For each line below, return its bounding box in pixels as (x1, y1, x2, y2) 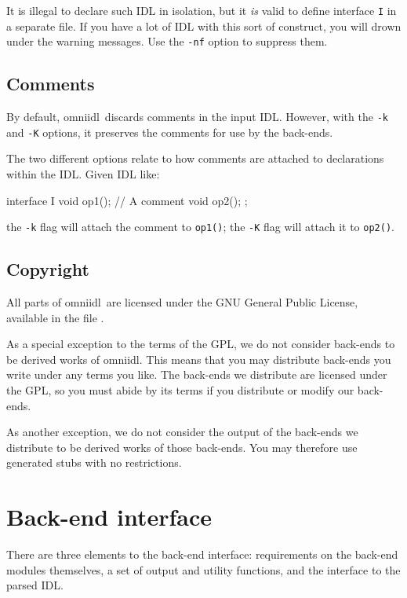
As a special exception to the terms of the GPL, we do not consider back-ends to (6, 336, 395, 352)
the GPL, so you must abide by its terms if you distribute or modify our (6, 382, 354, 398)
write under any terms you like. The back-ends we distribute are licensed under (6, 366, 387, 383)
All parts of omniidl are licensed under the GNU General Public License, (6, 294, 358, 310)
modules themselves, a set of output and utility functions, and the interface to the (6, 561, 401, 578)
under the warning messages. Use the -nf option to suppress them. (6, 33, 328, 50)
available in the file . (6, 309, 104, 325)
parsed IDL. (6, 577, 64, 593)
